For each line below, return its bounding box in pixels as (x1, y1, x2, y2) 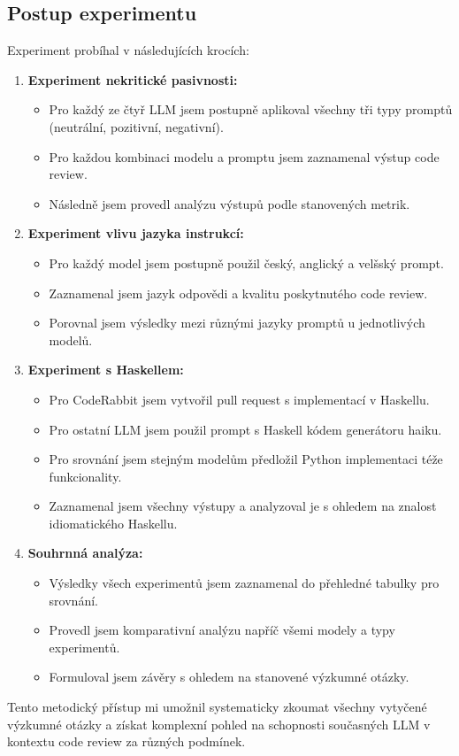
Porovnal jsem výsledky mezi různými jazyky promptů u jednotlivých (49, 313, 425, 332)
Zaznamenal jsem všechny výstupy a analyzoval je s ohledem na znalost (49, 497, 437, 515)
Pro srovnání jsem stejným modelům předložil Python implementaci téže (49, 450, 443, 468)
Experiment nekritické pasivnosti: (27, 70, 238, 89)
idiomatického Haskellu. (49, 513, 178, 532)
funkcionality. (49, 467, 122, 485)
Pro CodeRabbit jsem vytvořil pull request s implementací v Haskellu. (49, 390, 430, 408)
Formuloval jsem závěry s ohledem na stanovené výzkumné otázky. (49, 667, 409, 686)
